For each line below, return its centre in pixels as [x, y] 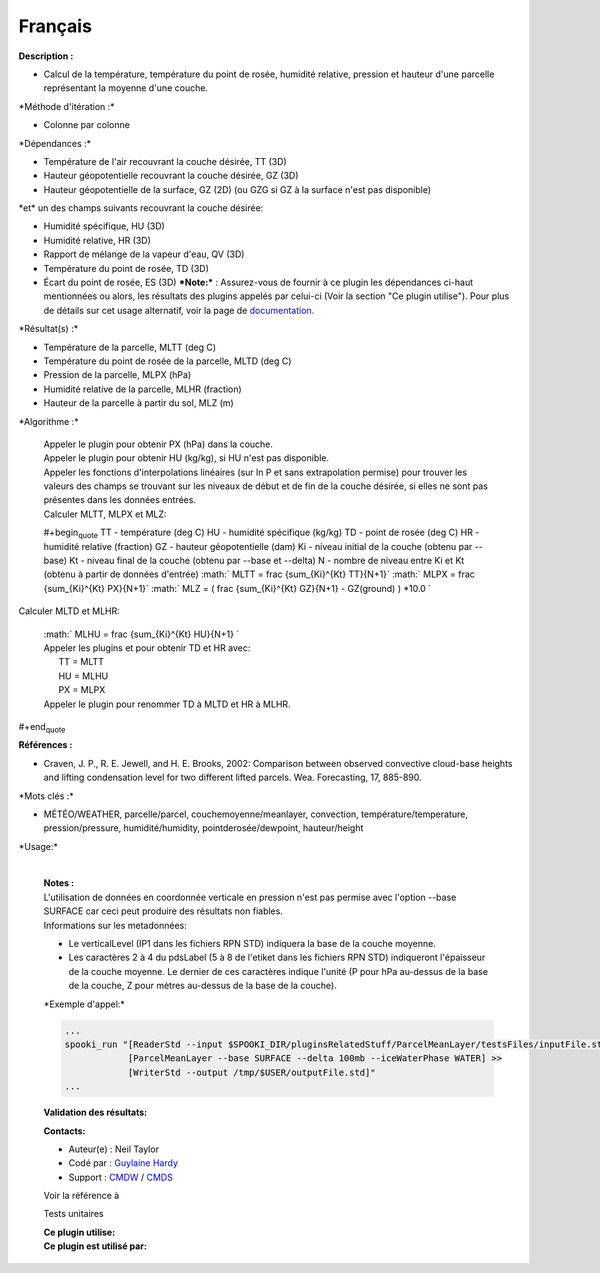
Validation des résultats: [95, 1112]
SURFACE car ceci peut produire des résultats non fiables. [163, 911]
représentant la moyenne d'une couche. [126, 88]
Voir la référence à [81, 1196]
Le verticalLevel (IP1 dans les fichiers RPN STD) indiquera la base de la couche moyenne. [252, 944]
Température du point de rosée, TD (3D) [126, 268]
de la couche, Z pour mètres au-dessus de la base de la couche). [202, 986]
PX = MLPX [82, 690]
